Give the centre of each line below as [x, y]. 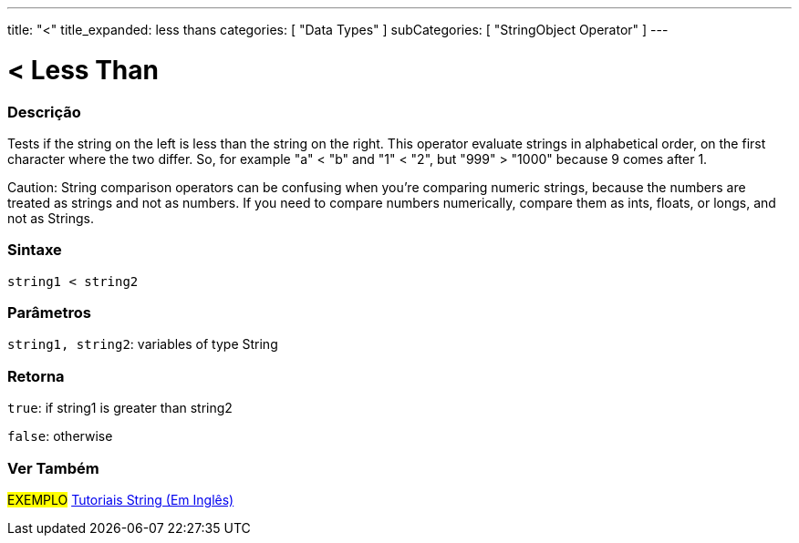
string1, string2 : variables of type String [143, 344]
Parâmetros [49, 312]
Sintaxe [35, 250]
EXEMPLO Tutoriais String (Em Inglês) [121, 499]
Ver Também [53, 468]
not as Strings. [51, 218]
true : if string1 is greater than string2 [120, 408]
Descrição [44, 112]
